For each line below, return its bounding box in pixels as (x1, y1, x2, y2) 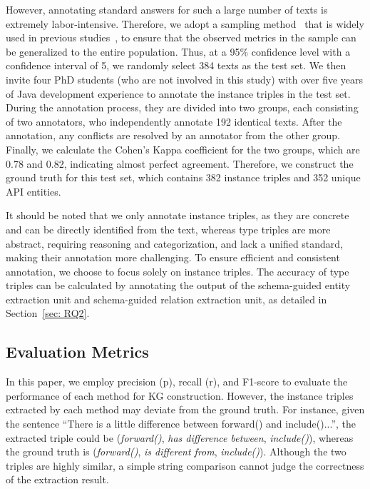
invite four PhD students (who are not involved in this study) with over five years (6, 71, 364, 86)
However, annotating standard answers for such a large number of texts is (6, 2, 328, 16)
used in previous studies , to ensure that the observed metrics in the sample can (6, 30, 356, 45)
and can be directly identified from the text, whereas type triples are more (6, 221, 331, 236)
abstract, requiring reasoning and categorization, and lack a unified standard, (6, 236, 344, 251)
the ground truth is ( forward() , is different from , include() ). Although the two (6, 444, 346, 459)
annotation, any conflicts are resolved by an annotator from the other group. (6, 128, 341, 143)
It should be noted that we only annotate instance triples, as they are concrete (6, 208, 349, 223)
